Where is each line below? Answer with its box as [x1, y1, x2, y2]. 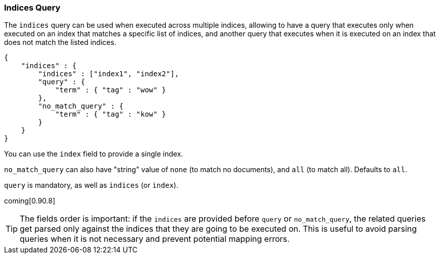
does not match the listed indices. [4, 38, 116, 47]
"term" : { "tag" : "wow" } [55, 86, 166, 94]
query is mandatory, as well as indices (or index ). [4, 181, 179, 190]
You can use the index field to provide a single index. [4, 149, 183, 159]
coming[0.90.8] [4, 196, 56, 205]
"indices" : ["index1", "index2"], [38, 70, 179, 78]
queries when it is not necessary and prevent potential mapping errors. [20, 234, 290, 244]
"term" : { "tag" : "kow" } [55, 110, 166, 119]
